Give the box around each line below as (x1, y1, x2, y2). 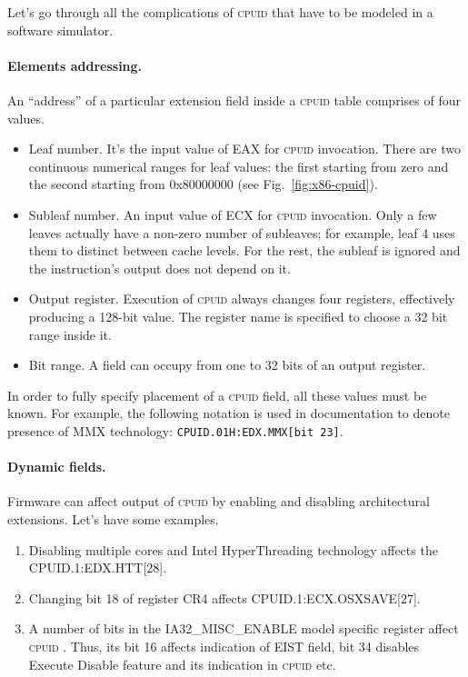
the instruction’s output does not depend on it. (28, 258, 291, 277)
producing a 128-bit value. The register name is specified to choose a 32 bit (28, 306, 448, 325)
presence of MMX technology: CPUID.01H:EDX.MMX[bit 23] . (7, 421, 344, 440)
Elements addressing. (7, 55, 143, 75)
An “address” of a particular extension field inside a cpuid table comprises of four (7, 90, 461, 109)
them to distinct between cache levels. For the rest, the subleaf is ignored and (28, 241, 461, 260)
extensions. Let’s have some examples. (7, 509, 219, 528)
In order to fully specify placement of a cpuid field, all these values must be (7, 385, 427, 404)
